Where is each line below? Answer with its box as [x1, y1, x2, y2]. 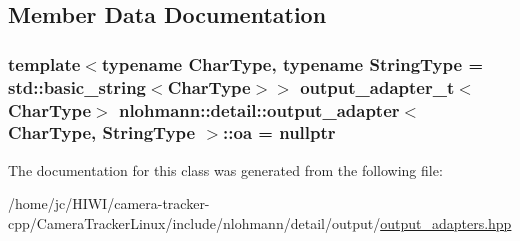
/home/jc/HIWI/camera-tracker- [8, 193, 210, 214]
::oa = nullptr [223, 120, 336, 145]
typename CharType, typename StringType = [101, 51, 484, 76]
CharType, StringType [8, 120, 196, 145]
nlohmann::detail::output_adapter [118, 97, 400, 122]
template [8, 51, 81, 76]
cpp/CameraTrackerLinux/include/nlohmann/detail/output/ [8, 212, 381, 233]
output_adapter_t [300, 74, 455, 99]
